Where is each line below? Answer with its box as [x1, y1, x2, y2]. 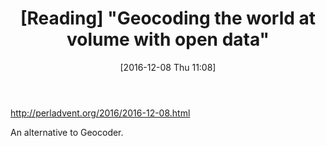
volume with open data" [66, 28, 270, 51]
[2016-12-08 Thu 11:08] [119, 61, 217, 73]
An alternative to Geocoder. [10, 126, 124, 138]
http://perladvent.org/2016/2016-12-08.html [10, 107, 191, 119]
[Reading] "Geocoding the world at [19, 7, 317, 30]
